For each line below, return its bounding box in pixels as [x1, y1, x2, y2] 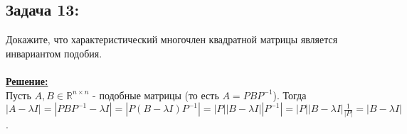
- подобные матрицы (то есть [92, 87, 219, 102]
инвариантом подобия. [6, 45, 102, 60]
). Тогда [273, 87, 307, 102]
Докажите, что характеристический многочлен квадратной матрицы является [6, 32, 338, 47]
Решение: [6, 73, 48, 88]
